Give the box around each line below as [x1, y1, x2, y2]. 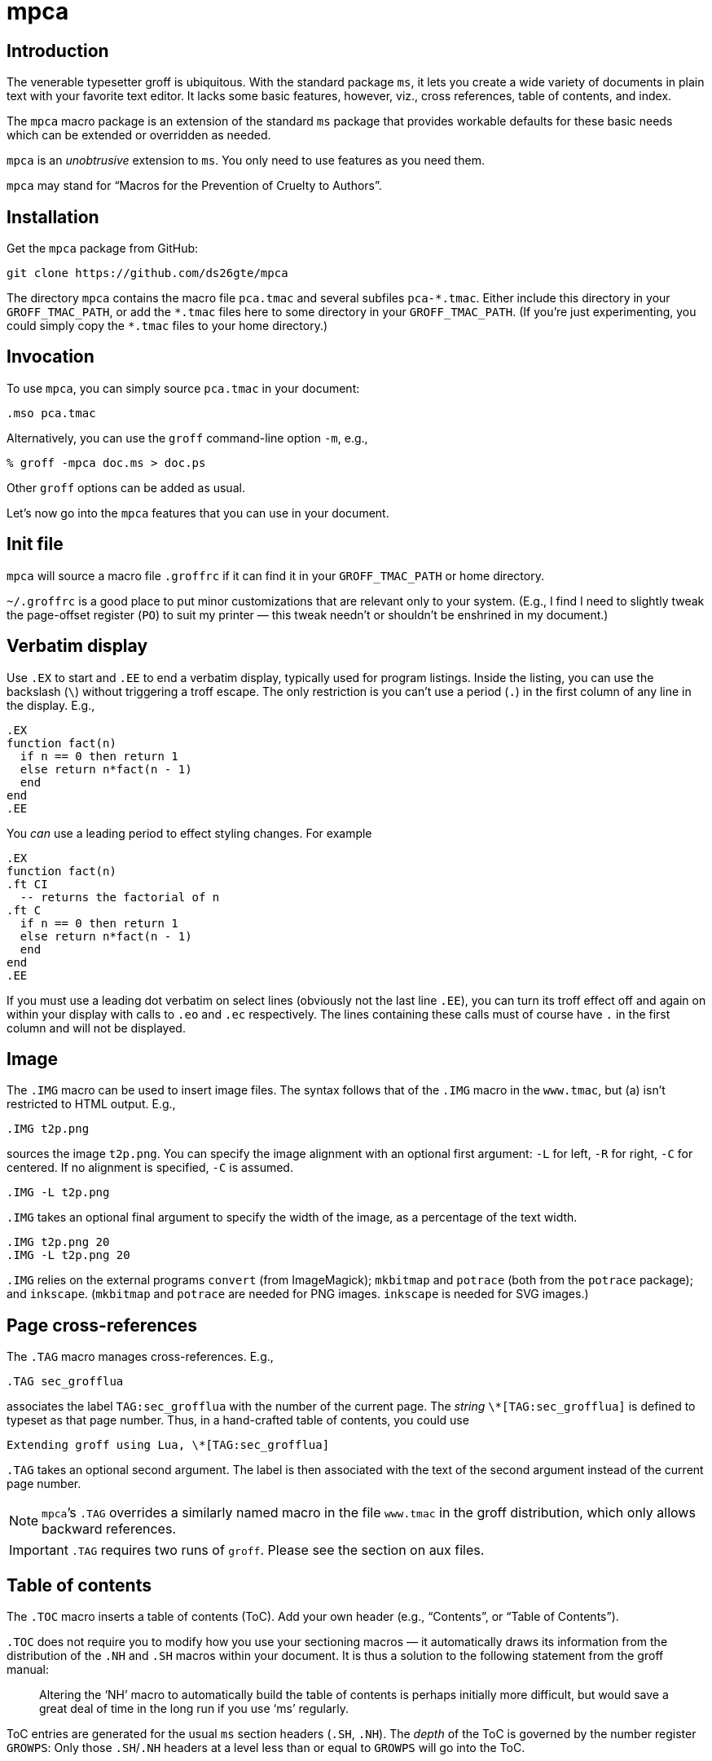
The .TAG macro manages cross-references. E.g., [7, 1349, 274, 1364]
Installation [7, 206, 99, 227]
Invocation [7, 346, 94, 368]
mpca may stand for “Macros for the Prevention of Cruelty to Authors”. [7, 178, 382, 193]
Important [9, 1542, 68, 1559]
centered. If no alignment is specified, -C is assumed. [7, 1160, 293, 1175]
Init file [7, 534, 64, 555]
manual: [7, 1662, 49, 1677]
